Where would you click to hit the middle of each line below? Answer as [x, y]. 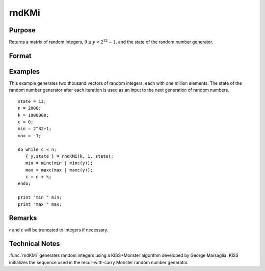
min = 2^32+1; [35, 129]
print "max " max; [40, 204]
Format [20, 56]
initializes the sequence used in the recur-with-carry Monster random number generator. [99, 262]
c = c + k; [38, 177]
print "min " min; [40, 197]
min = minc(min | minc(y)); [59, 163]
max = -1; [29, 135]
